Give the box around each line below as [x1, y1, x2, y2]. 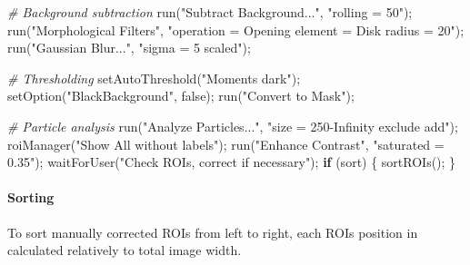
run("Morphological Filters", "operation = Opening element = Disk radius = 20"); [7, 20, 465, 39]
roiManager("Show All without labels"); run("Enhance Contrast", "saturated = [7, 134, 445, 153]
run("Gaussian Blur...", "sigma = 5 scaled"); [7, 38, 251, 57]
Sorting [7, 188, 55, 207]
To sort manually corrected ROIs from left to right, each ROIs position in [7, 222, 418, 241]
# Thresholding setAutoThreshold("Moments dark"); [7, 68, 301, 87]
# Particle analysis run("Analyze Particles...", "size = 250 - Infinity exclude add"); [7, 116, 458, 135]
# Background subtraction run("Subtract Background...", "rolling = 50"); [7, 3, 413, 21]
